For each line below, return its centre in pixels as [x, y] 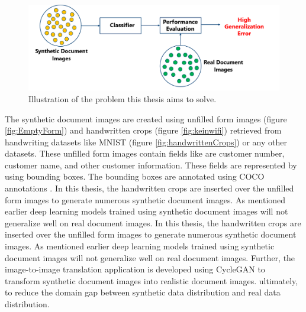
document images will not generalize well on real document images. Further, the [150, 257]
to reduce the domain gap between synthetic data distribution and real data [143, 292]
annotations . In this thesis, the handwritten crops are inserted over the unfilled [149, 188]
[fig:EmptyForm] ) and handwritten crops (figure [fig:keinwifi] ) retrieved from [143, 130]
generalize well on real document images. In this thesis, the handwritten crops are [153, 222]
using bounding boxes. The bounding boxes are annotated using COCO [135, 176]
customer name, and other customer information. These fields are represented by [151, 165]
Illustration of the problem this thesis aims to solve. [123, 98]
